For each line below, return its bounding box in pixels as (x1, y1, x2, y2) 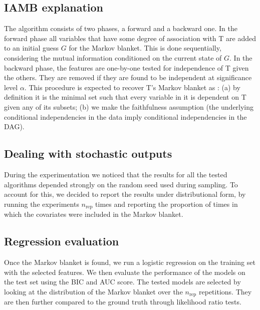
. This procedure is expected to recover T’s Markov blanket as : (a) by (24, 82, 240, 92)
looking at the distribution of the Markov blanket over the (4, 286, 183, 296)
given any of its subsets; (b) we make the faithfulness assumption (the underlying (4, 101, 254, 112)
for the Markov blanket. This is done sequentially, (69, 43, 221, 53)
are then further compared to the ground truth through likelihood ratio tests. (4, 296, 241, 307)
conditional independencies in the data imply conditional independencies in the (4, 111, 247, 122)
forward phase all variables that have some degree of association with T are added (4, 33, 256, 43)
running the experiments (4, 198, 79, 209)
